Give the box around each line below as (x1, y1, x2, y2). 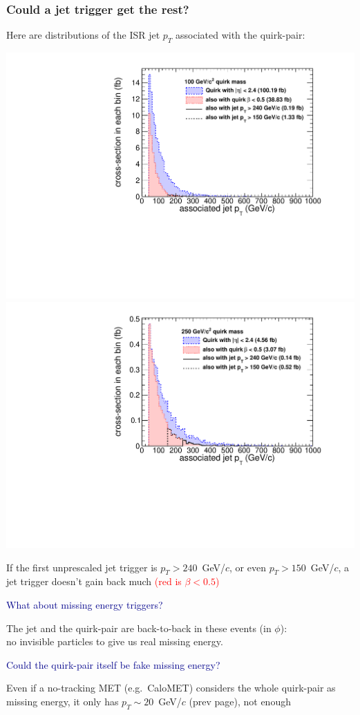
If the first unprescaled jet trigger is (6, 560, 158, 574)
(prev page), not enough (189, 694, 291, 708)
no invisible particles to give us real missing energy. (6, 634, 223, 649)
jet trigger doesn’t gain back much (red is (6, 574, 182, 589)
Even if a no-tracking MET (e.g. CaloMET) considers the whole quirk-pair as (6, 680, 336, 695)
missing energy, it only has (6, 694, 119, 708)
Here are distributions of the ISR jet (6, 28, 160, 42)
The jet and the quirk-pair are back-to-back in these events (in (6, 620, 272, 635)
